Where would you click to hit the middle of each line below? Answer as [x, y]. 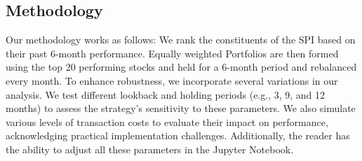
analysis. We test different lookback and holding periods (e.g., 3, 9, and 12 [166, 94]
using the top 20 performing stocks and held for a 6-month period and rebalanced [181, 67]
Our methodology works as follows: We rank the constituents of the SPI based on [181, 40]
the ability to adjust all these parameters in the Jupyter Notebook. [150, 149]
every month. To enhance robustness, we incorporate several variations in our [172, 80]
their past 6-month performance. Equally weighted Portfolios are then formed [172, 53]
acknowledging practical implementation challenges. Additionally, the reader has [178, 135]
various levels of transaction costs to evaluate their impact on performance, [167, 121]
